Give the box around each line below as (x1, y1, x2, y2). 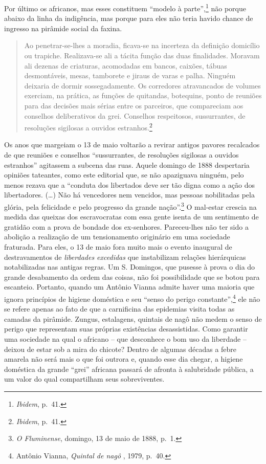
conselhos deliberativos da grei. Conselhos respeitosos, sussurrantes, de (24, 110, 246, 121)
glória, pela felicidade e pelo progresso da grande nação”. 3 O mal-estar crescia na (4, 200, 257, 212)
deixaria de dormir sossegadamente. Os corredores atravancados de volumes (24, 80, 261, 91)
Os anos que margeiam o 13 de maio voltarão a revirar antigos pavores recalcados (4, 139, 260, 150)
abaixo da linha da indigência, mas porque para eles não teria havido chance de (4, 13, 253, 24)
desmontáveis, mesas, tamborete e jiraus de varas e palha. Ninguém (24, 70, 236, 81)
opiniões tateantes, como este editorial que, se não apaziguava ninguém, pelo (4, 169, 244, 180)
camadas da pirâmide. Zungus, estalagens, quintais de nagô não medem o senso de (4, 313, 262, 324)
